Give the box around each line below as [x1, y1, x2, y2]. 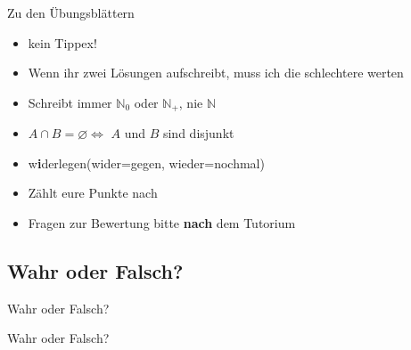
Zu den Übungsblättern [7, 4, 135, 21]
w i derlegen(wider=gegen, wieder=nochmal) [28, 153, 265, 172]
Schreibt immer [28, 93, 112, 111]
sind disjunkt [162, 124, 234, 142]
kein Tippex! [28, 33, 97, 52]
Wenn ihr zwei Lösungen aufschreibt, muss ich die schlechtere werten [28, 63, 404, 82]
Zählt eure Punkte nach [28, 183, 158, 202]
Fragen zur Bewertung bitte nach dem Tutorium [28, 214, 296, 232]
